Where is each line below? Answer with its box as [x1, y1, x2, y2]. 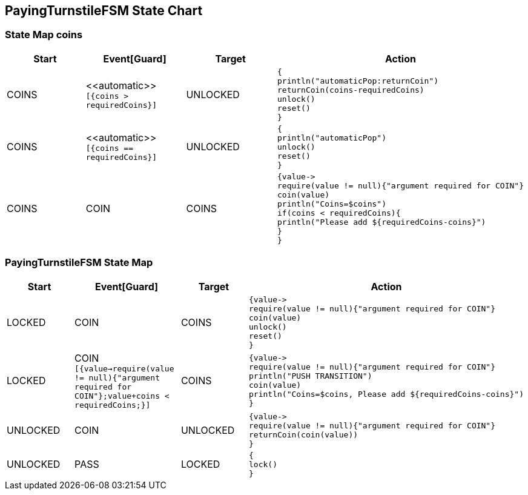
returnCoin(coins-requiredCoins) [277, 85, 424, 95]
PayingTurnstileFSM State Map [5, 256, 153, 269]
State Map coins [5, 28, 83, 41]
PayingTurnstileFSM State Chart [5, 3, 203, 18]
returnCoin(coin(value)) [249, 430, 358, 439]
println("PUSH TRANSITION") [249, 371, 372, 381]
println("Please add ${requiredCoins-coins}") [277, 217, 486, 227]
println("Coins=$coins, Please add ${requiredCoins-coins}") [249, 390, 524, 399]
